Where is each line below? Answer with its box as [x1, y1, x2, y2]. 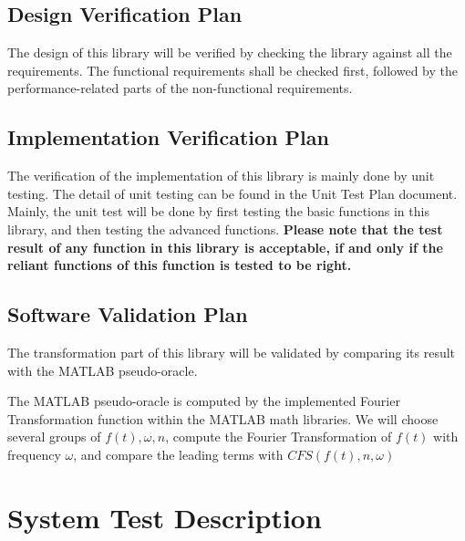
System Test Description [7, 498, 322, 536]
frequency [7, 444, 61, 463]
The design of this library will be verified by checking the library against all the [7, 43, 452, 62]
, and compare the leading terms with [73, 444, 284, 463]
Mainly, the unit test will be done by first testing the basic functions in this [7, 202, 429, 221]
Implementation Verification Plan [7, 123, 329, 151]
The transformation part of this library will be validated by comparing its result [7, 342, 456, 361]
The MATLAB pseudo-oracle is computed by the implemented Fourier [7, 391, 400, 411]
